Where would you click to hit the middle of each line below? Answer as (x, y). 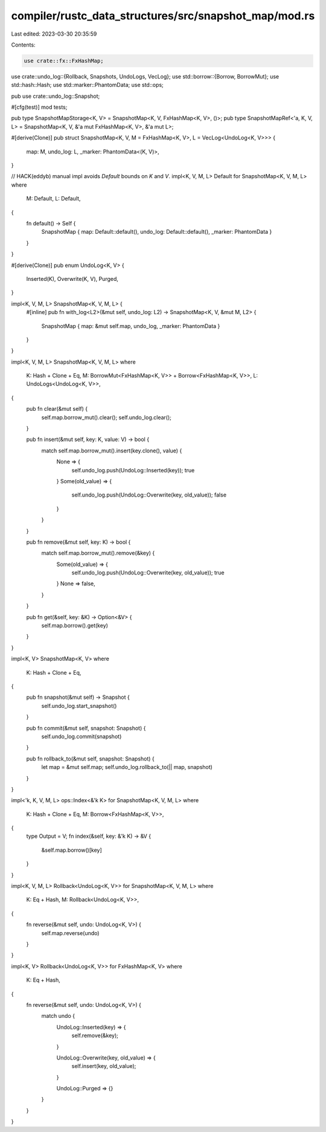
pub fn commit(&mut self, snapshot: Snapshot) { (86, 728)
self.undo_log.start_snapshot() (79, 706)
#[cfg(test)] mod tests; (39, 107)
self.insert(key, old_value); (104, 1066)
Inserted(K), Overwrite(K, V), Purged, (72, 278)
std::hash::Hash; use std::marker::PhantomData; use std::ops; (88, 85)
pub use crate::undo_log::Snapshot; (56, 96)
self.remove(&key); (95, 1035)
